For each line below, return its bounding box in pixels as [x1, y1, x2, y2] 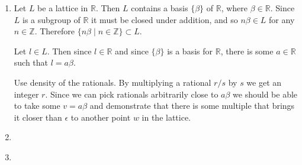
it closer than [14, 111, 62, 123]
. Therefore [34, 25, 75, 37]
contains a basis [131, 2, 188, 14]
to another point [70, 111, 131, 123]
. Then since [47, 44, 92, 57]
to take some [14, 99, 60, 112]
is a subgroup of [23, 13, 81, 25]
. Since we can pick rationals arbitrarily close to [45, 88, 219, 100]
